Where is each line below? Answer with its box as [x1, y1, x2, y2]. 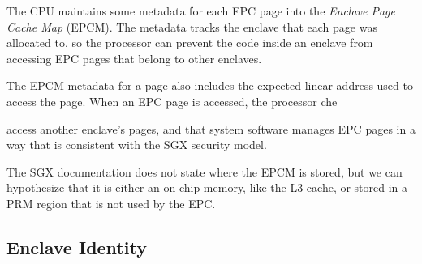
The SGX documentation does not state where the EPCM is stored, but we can [6, 163, 403, 180]
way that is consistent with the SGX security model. [6, 136, 267, 153]
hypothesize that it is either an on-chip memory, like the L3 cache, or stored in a [6, 179, 408, 196]
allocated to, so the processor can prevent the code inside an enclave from [6, 34, 373, 51]
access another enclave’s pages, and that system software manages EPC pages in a [6, 120, 416, 137]
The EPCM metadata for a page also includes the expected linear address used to [6, 77, 413, 94]
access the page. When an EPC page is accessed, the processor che [6, 92, 338, 109]
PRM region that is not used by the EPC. [6, 194, 216, 211]
